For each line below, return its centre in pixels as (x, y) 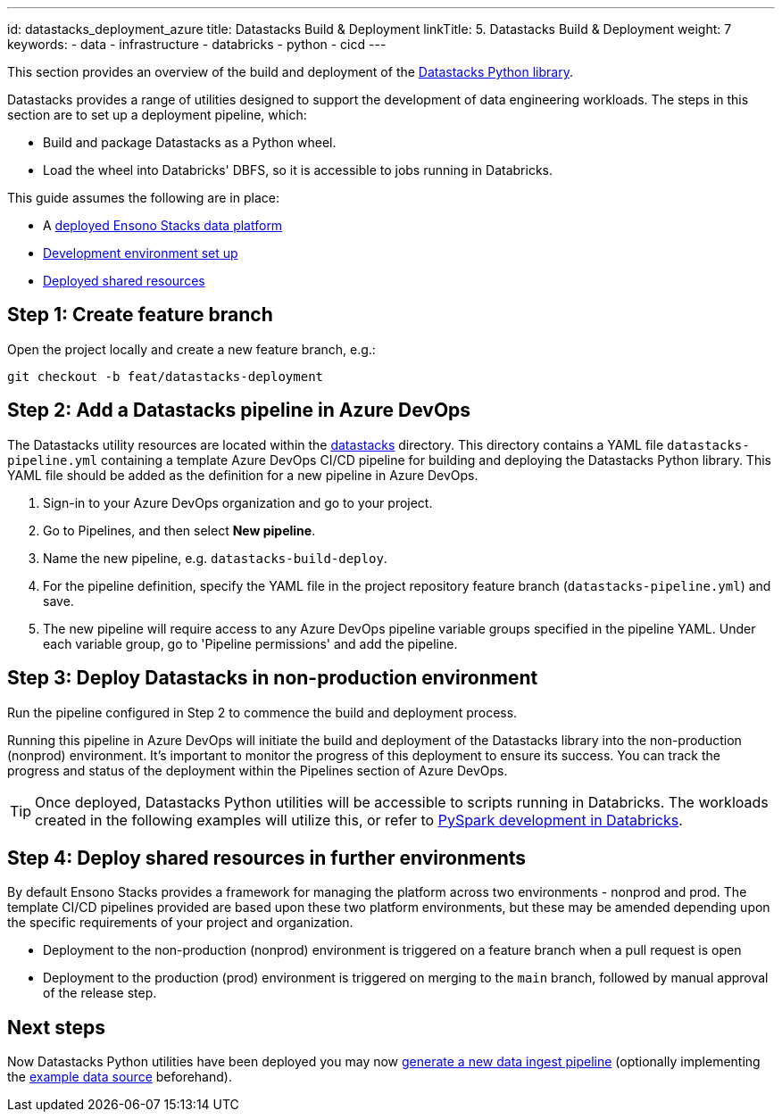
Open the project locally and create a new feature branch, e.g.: (191, 349)
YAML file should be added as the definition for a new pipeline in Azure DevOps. (243, 475)
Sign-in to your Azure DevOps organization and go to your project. (238, 502)
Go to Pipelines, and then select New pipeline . (179, 530)
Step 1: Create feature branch (140, 315)
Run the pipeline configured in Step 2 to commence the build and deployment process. (262, 712)
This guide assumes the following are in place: (143, 198)
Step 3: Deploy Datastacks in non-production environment (273, 678)
